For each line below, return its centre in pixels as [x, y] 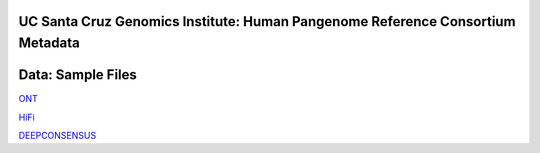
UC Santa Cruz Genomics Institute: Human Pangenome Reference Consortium [267, 21]
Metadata [49, 43]
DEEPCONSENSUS [57, 135]
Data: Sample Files [77, 75]
